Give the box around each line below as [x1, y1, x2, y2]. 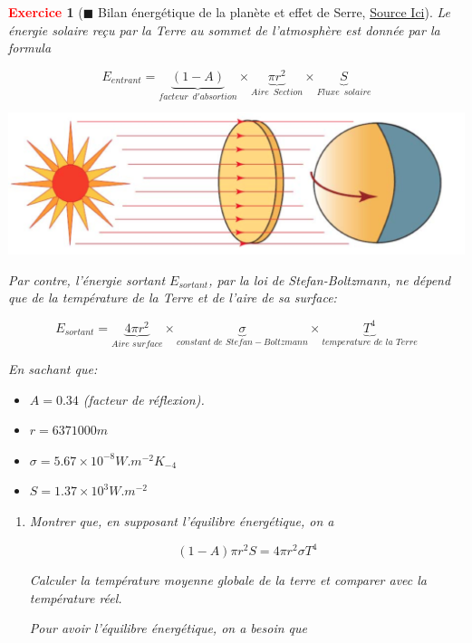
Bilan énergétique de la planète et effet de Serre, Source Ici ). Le [98, 3, 450, 21]
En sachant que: [8, 360, 98, 379]
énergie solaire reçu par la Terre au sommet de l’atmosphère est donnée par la [8, 20, 440, 39]
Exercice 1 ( [8, 3, 83, 21]
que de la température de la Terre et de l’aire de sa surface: [8, 288, 337, 307]
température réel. [29, 588, 122, 607]
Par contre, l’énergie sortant [8, 270, 166, 289]
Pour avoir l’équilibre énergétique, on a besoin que [29, 619, 307, 638]
